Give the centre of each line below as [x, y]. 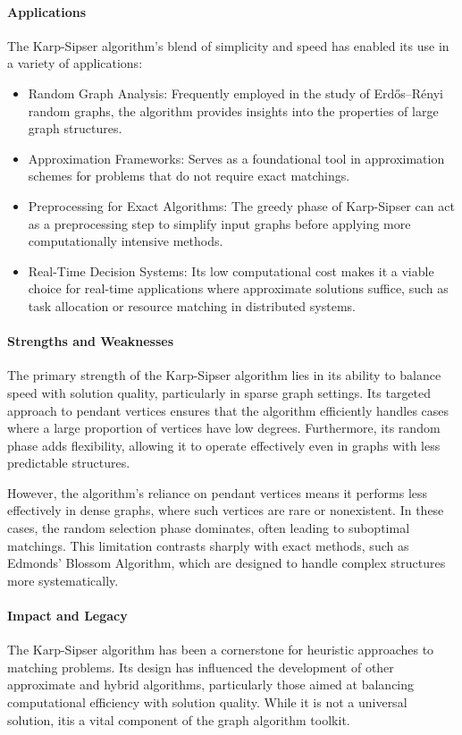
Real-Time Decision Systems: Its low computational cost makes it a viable [231, 270]
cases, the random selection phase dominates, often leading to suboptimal [209, 528]
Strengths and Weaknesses [90, 341]
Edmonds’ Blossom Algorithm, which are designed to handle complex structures [227, 563]
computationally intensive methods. [126, 241]
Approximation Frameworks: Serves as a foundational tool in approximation [236, 158]
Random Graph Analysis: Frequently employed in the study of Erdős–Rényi [235, 93]
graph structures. [75, 128]
